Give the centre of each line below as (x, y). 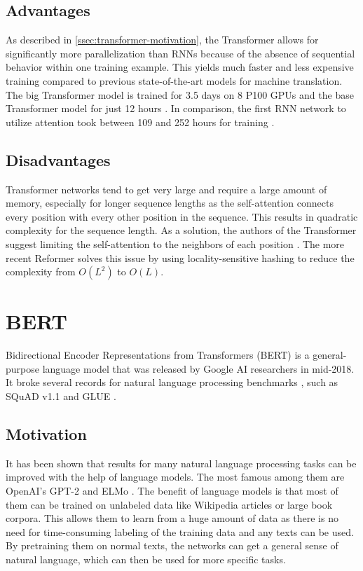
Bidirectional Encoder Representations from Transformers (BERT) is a (158, 355)
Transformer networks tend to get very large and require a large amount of (166, 189)
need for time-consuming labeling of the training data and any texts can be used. (180, 531)
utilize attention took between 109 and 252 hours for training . (140, 122)
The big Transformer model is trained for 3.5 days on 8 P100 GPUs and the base (180, 94)
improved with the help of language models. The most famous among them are (175, 477)
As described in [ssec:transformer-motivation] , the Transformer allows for (162, 40)
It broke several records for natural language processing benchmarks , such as (172, 382)
